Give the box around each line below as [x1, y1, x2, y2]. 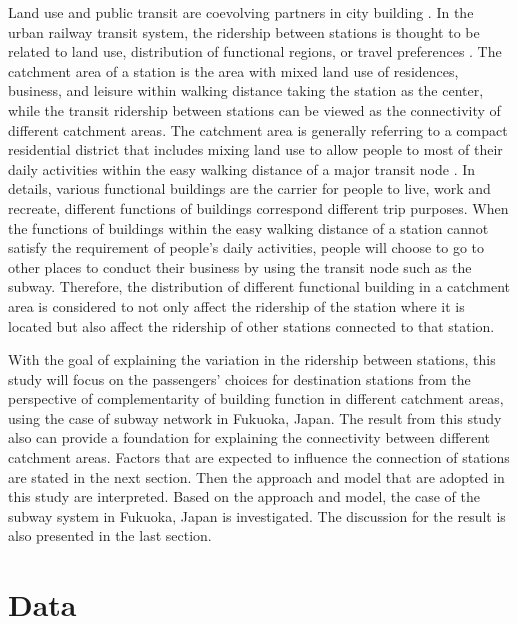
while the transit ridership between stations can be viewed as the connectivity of [8, 99, 501, 120]
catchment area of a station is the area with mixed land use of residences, [8, 60, 459, 81]
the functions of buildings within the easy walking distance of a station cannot [8, 217, 489, 238]
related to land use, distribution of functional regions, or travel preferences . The [8, 41, 502, 62]
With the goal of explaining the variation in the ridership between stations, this [8, 349, 496, 370]
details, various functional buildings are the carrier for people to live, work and [8, 178, 491, 199]
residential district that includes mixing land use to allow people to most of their [8, 139, 503, 160]
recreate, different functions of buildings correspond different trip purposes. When [8, 197, 509, 218]
